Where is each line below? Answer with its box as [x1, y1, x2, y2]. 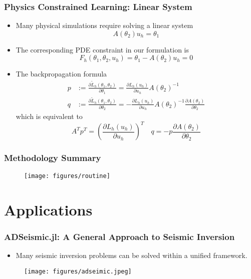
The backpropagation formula [16, 68, 107, 79]
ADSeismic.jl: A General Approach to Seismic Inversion [4, 230, 235, 242]
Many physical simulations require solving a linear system [16, 20, 193, 30]
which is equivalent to [16, 111, 83, 121]
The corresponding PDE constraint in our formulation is [16, 44, 189, 54]
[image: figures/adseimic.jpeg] [24, 267, 132, 275]
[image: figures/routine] [24, 172, 110, 179]
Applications [4, 199, 93, 219]
